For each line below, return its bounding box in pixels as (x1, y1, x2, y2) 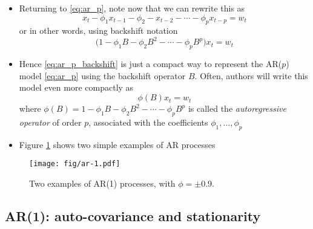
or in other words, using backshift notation (19, 24, 178, 37)
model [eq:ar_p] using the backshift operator (19, 69, 186, 82)
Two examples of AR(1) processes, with (29, 176, 176, 189)
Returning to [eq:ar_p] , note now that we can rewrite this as (19, 2, 245, 14)
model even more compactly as (19, 81, 134, 94)
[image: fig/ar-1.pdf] (29, 160, 120, 169)
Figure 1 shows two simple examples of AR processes (19, 138, 216, 150)
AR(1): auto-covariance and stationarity (5, 206, 261, 225)
